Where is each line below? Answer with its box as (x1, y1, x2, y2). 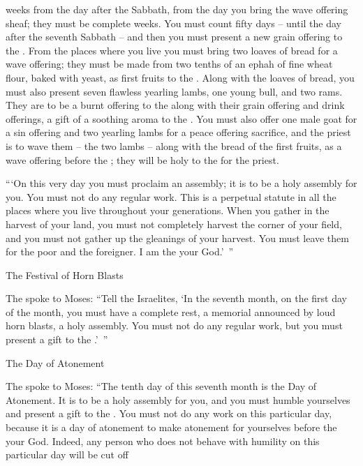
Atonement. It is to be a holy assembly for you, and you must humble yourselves (6, 392, 350, 407)
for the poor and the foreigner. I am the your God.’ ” (6, 244, 234, 259)
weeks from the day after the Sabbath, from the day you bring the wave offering (6, 2, 348, 16)
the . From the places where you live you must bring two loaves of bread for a (6, 43, 338, 57)
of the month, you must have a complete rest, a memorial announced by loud (6, 304, 336, 319)
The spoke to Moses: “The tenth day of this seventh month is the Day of (6, 379, 317, 393)
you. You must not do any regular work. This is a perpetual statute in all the (6, 189, 336, 204)
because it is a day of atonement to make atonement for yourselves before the (6, 420, 337, 435)
